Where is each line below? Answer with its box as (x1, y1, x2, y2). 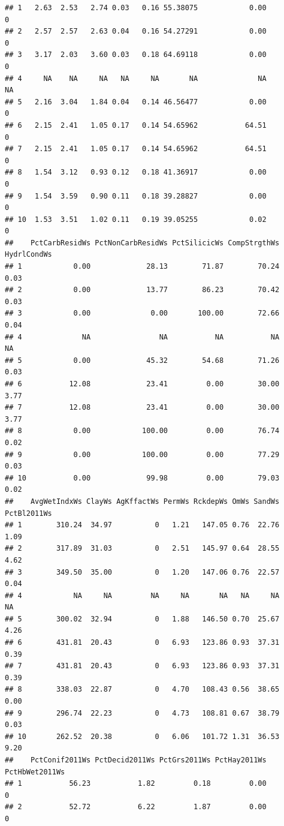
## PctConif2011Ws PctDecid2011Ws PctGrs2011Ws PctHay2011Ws (5, 756, 267, 764)
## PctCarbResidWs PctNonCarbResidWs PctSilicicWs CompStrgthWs (5, 238, 280, 247)
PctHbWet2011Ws (5, 767, 65, 776)
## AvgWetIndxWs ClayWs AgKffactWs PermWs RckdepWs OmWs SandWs (5, 497, 280, 506)
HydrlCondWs (5, 250, 52, 259)
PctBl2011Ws (5, 509, 52, 518)
